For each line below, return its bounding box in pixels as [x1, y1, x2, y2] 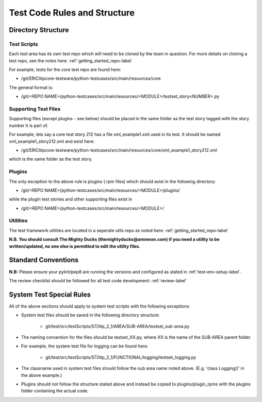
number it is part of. [9, 122, 49, 128]
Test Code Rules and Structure [9, 7, 135, 18]
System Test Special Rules [9, 290, 91, 299]
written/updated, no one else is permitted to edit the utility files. [9, 243, 141, 249]
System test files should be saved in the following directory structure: [21, 312, 160, 318]
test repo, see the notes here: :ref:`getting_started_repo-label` [9, 57, 133, 63]
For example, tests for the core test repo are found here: [9, 67, 121, 73]
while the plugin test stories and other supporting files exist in [9, 196, 132, 202]
